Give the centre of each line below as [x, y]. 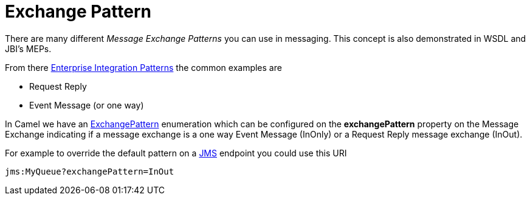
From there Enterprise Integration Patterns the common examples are [143, 67]
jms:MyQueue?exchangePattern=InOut [90, 171]
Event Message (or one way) [87, 105]
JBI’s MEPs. [28, 48]
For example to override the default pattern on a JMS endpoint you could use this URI [176, 153]
